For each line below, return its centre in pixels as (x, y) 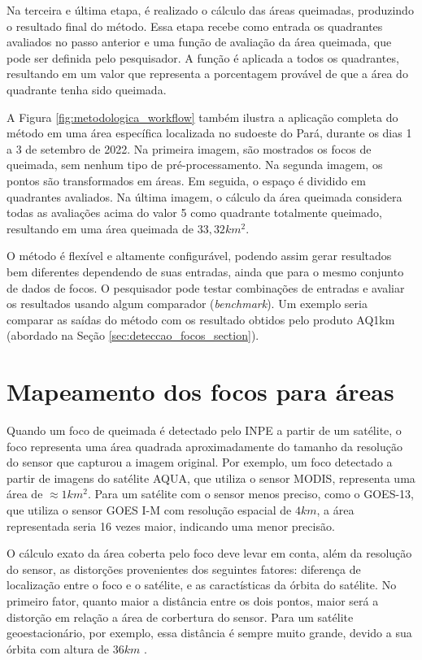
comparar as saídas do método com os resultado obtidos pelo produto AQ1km (201, 319)
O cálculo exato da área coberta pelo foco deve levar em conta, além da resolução (209, 553)
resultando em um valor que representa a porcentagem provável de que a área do (207, 74)
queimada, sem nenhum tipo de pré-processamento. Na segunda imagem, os (195, 165)
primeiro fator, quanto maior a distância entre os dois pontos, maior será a (193, 600)
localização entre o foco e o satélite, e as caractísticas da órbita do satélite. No (202, 585)
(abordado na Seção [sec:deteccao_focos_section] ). (133, 335)
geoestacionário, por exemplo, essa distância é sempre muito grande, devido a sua (209, 633)
